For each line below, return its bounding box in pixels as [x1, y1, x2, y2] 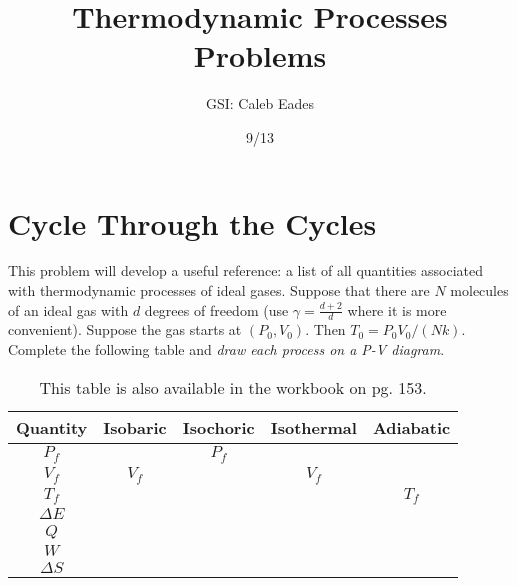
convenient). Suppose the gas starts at [8, 319, 242, 340]
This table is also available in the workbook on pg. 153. [39, 375, 427, 399]
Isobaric [103, 415, 167, 439]
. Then [305, 319, 346, 340]
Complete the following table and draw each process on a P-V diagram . [8, 339, 445, 360]
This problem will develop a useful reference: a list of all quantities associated [8, 260, 484, 281]
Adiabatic [372, 415, 451, 439]
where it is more [347, 299, 447, 320]
